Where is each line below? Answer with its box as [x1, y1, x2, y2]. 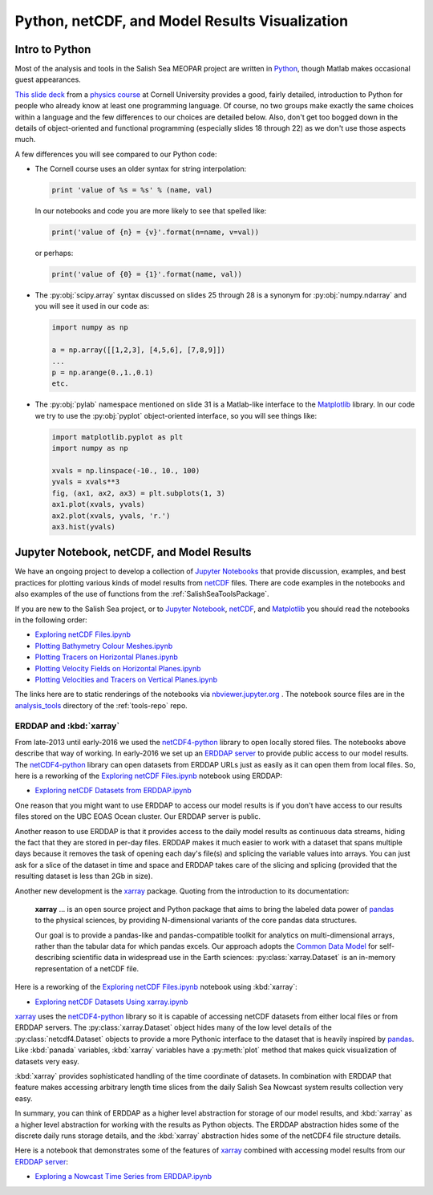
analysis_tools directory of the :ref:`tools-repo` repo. [14, 700, 188, 710]
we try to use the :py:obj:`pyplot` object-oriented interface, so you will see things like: [34, 411, 318, 420]
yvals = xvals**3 [51, 477, 120, 487]
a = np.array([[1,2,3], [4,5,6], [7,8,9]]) [51, 346, 226, 354]
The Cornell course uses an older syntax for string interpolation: [34, 164, 247, 174]
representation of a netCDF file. [34, 963, 140, 974]
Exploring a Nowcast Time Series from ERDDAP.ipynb [34, 1172, 212, 1181]
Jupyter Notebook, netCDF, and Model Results [14, 545, 252, 559]
